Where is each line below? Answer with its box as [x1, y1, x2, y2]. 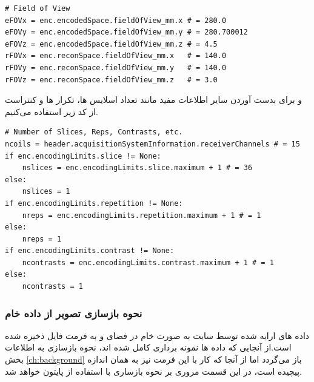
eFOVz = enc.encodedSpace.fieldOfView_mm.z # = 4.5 [5, 39, 218, 48]
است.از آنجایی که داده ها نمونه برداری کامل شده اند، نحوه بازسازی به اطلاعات [5, 341, 292, 354]
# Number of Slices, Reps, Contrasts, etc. [5, 128, 183, 137]
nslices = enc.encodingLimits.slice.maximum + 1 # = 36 [22, 163, 253, 173]
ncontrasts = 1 [22, 282, 83, 291]
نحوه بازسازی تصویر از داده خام [5, 305, 142, 320]
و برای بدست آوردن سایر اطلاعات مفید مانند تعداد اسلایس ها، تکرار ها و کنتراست [5, 93, 302, 106]
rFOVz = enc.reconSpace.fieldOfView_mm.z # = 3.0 [5, 75, 218, 84]
